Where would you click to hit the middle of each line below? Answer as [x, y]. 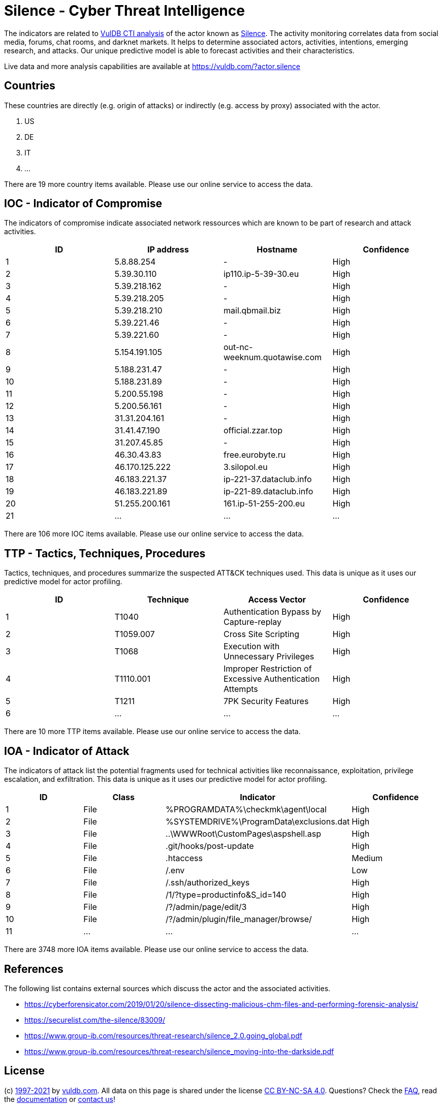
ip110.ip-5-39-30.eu [261, 274]
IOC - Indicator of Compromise [83, 204]
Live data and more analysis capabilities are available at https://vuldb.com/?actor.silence [152, 66]
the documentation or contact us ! [60, 1099]
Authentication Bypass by [273, 612]
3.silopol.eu [246, 467]
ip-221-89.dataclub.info [269, 492]
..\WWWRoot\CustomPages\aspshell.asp [243, 834]
